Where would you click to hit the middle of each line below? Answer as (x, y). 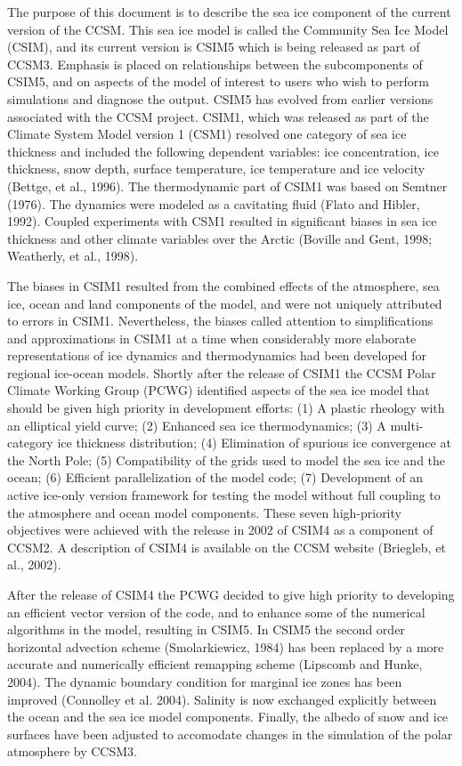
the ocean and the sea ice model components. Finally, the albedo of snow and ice (228, 717)
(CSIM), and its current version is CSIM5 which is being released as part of (214, 47)
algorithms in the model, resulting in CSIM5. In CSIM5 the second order (206, 629)
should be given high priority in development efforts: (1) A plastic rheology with (226, 408)
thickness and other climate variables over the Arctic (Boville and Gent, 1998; (220, 238)
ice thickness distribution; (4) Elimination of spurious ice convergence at (254, 443)
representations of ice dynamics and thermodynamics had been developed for (217, 355)
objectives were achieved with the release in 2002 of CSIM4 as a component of (220, 530)
